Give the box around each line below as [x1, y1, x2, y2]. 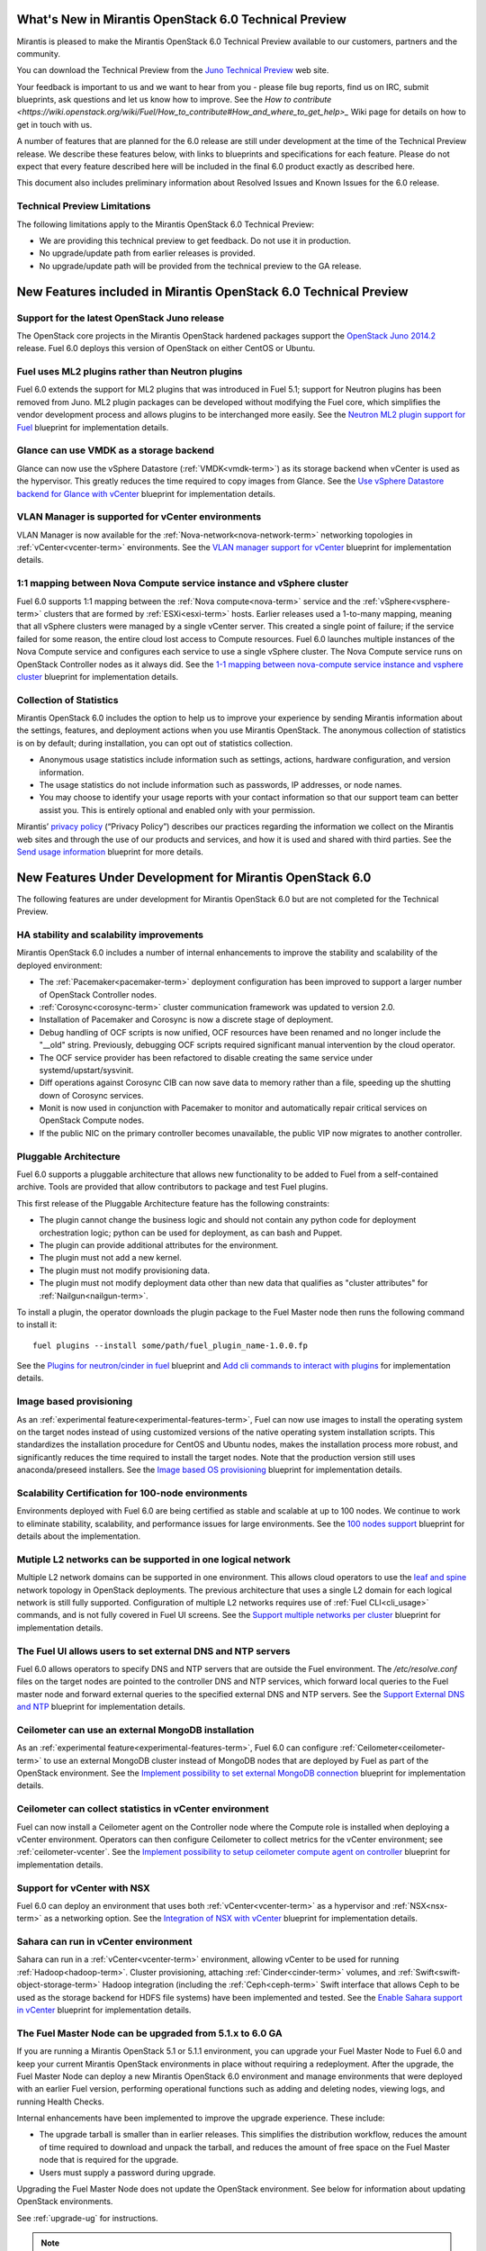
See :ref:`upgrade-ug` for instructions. [16, 2212, 158, 2223]
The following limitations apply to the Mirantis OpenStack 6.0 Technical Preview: [16, 219, 315, 230]
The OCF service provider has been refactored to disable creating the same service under [39, 1052, 373, 1062]
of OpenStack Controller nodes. [39, 989, 157, 999]
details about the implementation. [16, 1531, 141, 1541]
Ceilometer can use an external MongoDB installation [16, 1723, 255, 1736]
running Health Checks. [16, 2096, 105, 2107]
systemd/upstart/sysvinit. [39, 1064, 134, 1075]
